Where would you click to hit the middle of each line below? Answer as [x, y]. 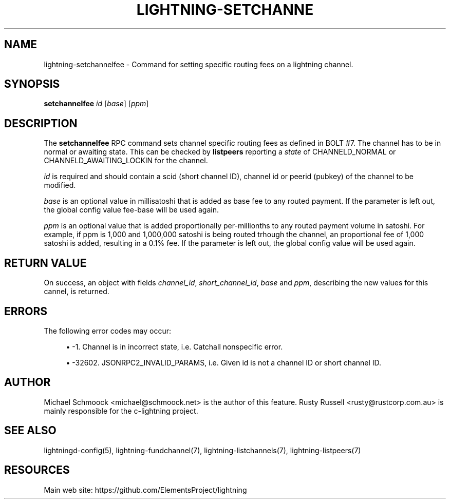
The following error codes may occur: [107, 331]
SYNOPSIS [32, 84]
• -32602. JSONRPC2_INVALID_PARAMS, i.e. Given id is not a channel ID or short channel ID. [224, 362]
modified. [60, 185]
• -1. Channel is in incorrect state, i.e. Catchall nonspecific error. [174, 346]
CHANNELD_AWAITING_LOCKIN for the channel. [126, 161]
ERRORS [26, 311]
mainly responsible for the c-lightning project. [121, 411]
